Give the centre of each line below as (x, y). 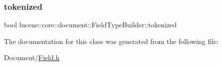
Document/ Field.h (32, 57)
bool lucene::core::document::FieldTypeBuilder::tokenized (91, 25)
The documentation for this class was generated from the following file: (111, 41)
